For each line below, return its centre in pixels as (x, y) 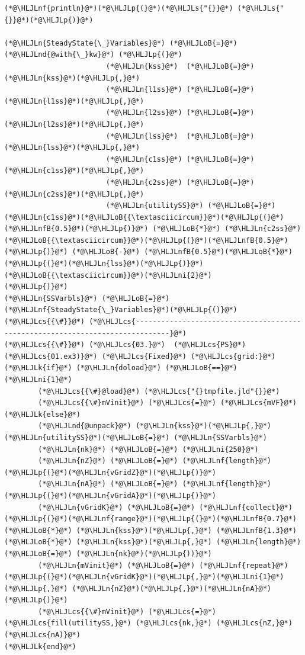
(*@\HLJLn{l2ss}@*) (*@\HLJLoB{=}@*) (180, 113)
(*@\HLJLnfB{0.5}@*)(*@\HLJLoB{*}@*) (218, 252)
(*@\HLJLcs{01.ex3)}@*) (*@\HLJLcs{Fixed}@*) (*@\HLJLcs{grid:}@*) (140, 356)
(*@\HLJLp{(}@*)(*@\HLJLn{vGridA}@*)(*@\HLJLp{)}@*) (110, 495)
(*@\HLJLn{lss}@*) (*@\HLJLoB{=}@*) (180, 136)
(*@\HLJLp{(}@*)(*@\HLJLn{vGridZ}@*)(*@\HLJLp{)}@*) (110, 472)
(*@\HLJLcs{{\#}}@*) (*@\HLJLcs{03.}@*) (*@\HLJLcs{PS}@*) (125, 345)
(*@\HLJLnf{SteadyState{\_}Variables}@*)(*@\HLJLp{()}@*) (121, 310)
